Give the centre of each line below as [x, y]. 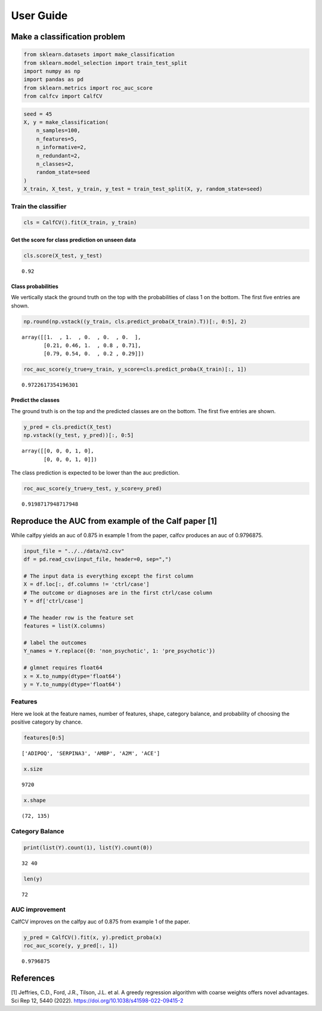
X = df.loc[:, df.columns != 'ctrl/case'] [86, 584]
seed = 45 [38, 114]
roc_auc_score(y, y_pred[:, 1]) [71, 946]
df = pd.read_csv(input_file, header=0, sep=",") [97, 559]
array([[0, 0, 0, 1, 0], [58, 451]
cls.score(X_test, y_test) [63, 255]
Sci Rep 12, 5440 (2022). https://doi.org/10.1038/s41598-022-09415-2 [97, 1001]
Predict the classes [35, 400]
